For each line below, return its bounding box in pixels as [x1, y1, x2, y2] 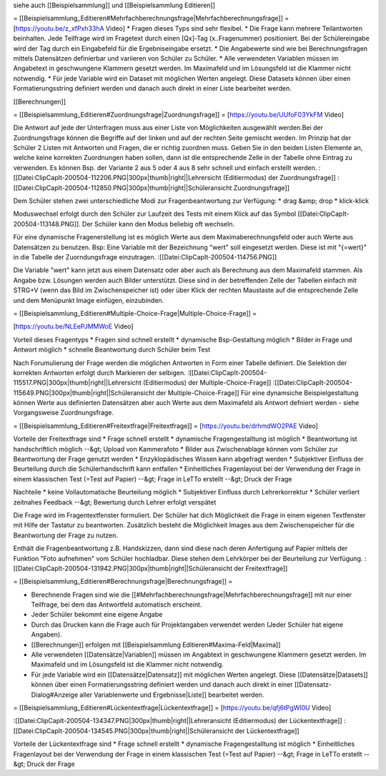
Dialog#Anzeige [31, 690, 79, 699]
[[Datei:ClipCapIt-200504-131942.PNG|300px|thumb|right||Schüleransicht [13, 564, 232, 572]
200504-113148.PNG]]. [13, 219, 81, 228]
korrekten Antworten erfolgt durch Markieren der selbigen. [13, 368, 186, 377]
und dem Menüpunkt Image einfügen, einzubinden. [13, 296, 164, 304]
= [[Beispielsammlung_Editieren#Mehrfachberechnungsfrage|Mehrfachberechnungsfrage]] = [13, 14, 289, 23]
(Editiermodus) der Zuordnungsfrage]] [222, 174, 336, 182]
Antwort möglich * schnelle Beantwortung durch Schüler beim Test [13, 345, 211, 354]
